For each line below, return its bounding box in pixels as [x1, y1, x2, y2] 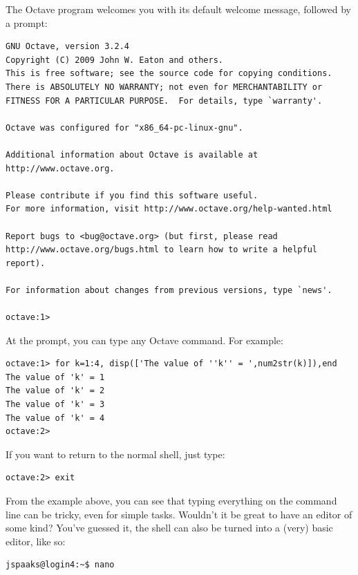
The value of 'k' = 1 [6, 372, 105, 382]
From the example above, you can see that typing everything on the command [6, 493, 337, 507]
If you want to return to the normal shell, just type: [6, 446, 225, 461]
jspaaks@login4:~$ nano [6, 560, 115, 570]
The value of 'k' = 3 [6, 399, 105, 410]
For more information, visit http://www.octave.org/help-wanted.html [6, 204, 332, 214]
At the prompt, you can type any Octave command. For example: [6, 332, 283, 347]
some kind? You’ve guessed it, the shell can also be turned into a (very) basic [6, 520, 333, 535]
